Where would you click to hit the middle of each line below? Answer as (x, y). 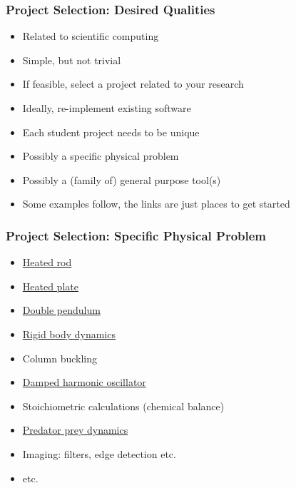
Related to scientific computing (91, 36)
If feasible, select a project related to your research (133, 84)
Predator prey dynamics (75, 430)
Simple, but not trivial (72, 60)
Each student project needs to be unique (111, 132)
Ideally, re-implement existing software (107, 108)
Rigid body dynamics (69, 334)
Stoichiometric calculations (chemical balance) (123, 406)
